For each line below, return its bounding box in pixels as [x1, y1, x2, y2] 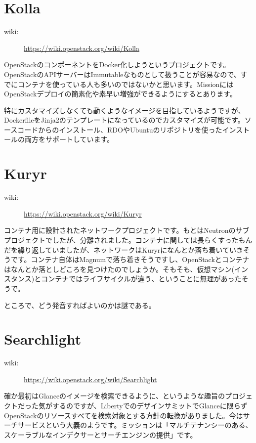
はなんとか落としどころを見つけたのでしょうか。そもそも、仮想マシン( [4, 264, 235, 274]
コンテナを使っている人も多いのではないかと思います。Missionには [17, 79, 234, 89]
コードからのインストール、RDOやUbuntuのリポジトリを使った [17, 124, 222, 134]
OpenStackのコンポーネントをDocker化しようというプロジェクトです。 [4, 59, 230, 70]
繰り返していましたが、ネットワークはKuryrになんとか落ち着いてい [17, 244, 236, 255]
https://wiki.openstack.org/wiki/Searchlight [24, 374, 157, 384]
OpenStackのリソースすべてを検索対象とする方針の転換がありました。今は [4, 410, 243, 420]
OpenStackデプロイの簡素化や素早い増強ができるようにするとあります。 [4, 89, 237, 99]
